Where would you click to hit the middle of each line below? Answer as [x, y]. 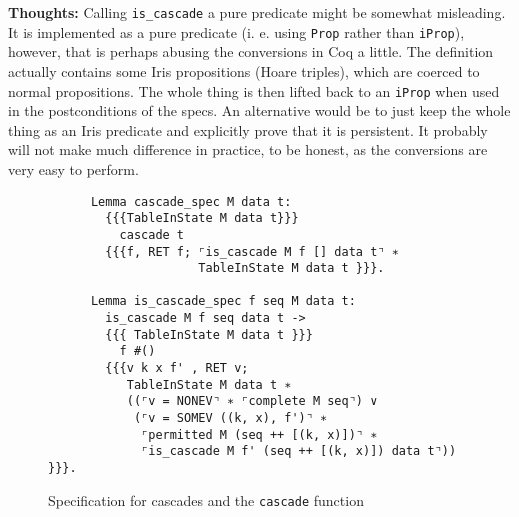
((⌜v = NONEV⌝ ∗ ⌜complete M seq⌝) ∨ [252, 401]
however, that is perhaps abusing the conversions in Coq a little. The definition [251, 51]
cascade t [152, 234]
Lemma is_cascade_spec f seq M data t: [223, 301]
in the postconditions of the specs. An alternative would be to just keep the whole [259, 110]
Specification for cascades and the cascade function [206, 499]
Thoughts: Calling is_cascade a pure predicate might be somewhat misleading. [257, 12]
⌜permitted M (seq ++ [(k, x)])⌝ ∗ [259, 434]
